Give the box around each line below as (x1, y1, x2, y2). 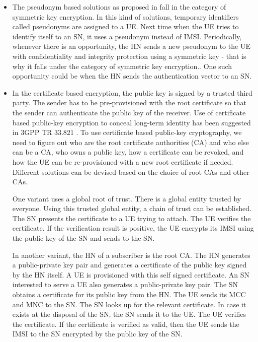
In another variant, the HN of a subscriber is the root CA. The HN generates (12, 249, 250, 260)
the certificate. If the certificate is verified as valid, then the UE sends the (12, 318, 239, 329)
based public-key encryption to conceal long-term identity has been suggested (12, 117, 251, 127)
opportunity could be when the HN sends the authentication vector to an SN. (12, 71, 252, 81)
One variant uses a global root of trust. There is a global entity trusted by (12, 193, 241, 203)
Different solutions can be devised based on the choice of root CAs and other (12, 166, 249, 177)
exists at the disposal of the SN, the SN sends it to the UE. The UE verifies (12, 309, 246, 319)
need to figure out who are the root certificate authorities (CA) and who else (12, 136, 249, 147)
